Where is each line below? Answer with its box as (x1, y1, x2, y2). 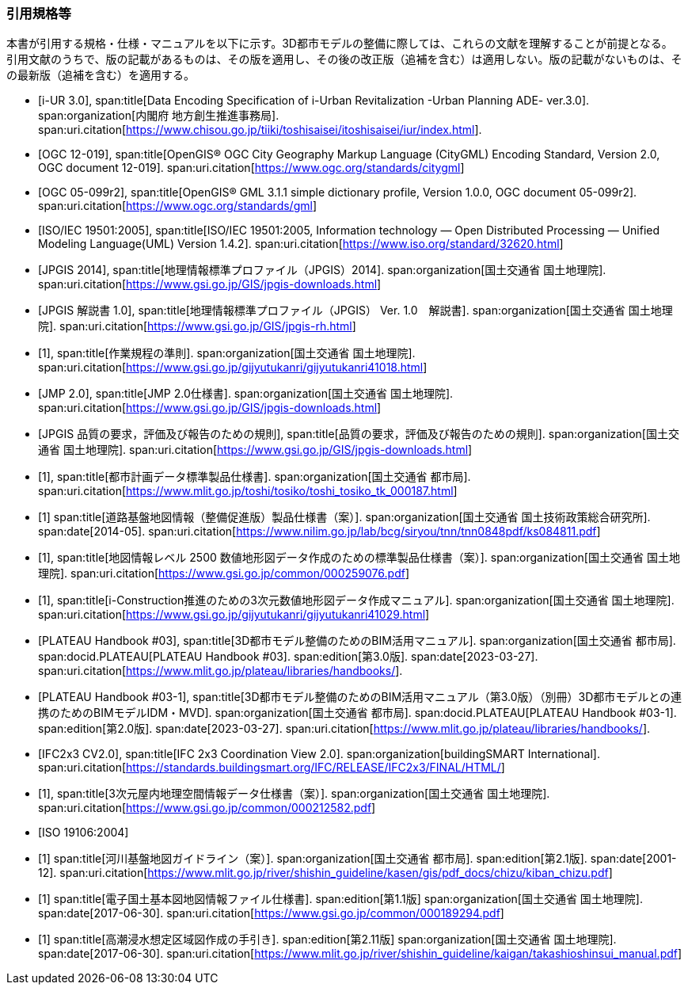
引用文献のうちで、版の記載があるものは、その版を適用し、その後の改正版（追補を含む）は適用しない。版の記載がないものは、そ (6, 52, 682, 67)
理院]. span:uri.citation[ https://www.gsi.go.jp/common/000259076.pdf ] (38, 566, 410, 581)
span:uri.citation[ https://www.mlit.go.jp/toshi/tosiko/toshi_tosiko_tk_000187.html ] (38, 484, 458, 498)
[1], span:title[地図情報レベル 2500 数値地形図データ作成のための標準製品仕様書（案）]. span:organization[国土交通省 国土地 (38, 551, 680, 565)
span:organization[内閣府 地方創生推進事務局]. (38, 109, 279, 123)
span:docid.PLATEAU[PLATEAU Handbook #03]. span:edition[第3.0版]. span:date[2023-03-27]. (38, 650, 538, 664)
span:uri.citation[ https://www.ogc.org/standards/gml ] (38, 199, 317, 213)
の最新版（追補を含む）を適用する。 (6, 68, 195, 82)
